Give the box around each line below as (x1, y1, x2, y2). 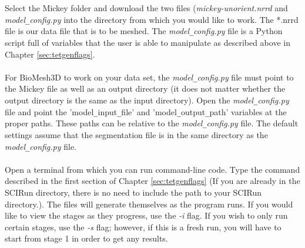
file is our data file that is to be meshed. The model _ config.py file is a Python (5, 25, 283, 37)
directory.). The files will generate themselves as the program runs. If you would (5, 197, 293, 210)
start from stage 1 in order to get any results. (5, 232, 168, 244)
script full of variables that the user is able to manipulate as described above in (5, 36, 290, 48)
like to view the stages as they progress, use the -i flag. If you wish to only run (5, 209, 288, 222)
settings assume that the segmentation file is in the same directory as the (5, 128, 268, 140)
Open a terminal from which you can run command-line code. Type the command (5, 163, 300, 175)
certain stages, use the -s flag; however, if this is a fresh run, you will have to (5, 220, 281, 233)
